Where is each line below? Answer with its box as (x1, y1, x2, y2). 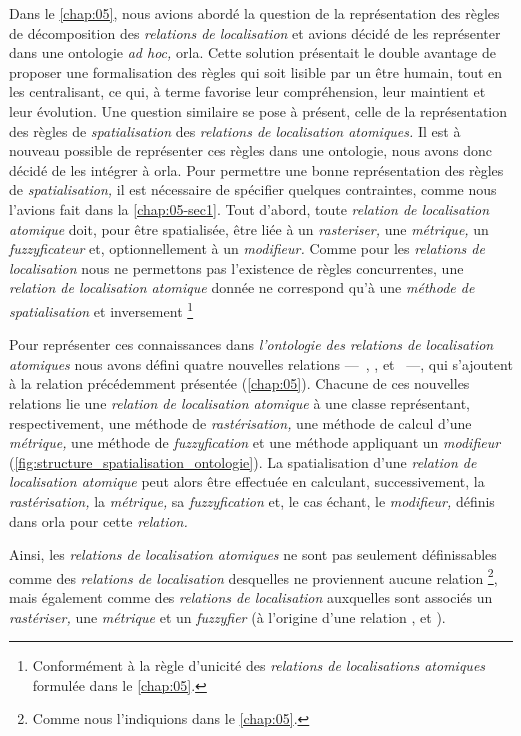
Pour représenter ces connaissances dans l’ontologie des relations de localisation (9, 334, 494, 355)
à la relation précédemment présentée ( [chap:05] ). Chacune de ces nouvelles (9, 373, 470, 394)
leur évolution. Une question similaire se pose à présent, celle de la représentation (9, 100, 508, 121)
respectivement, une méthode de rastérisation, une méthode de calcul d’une (9, 412, 472, 433)
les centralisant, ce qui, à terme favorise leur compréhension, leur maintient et (9, 81, 486, 102)
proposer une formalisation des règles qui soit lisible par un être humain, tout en (9, 61, 503, 82)
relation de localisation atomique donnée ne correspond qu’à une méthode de (9, 277, 475, 298)
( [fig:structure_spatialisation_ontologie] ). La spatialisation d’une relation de (9, 451, 477, 472)
